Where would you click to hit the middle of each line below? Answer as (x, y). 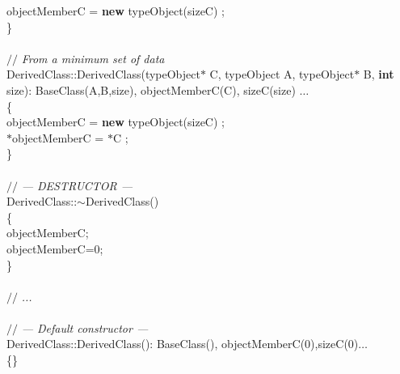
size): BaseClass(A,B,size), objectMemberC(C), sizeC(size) (151, 89)
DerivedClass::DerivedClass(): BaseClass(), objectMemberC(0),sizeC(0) (183, 344)
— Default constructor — (85, 327)
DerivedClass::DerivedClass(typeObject (103, 74)
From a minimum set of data (93, 58)
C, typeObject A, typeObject (282, 74)
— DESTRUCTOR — (77, 185)
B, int (379, 74)
